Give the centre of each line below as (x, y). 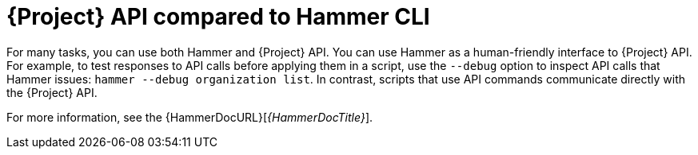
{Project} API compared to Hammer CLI (218, 17)
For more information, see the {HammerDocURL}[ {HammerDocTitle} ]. (190, 117)
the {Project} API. (52, 92)
